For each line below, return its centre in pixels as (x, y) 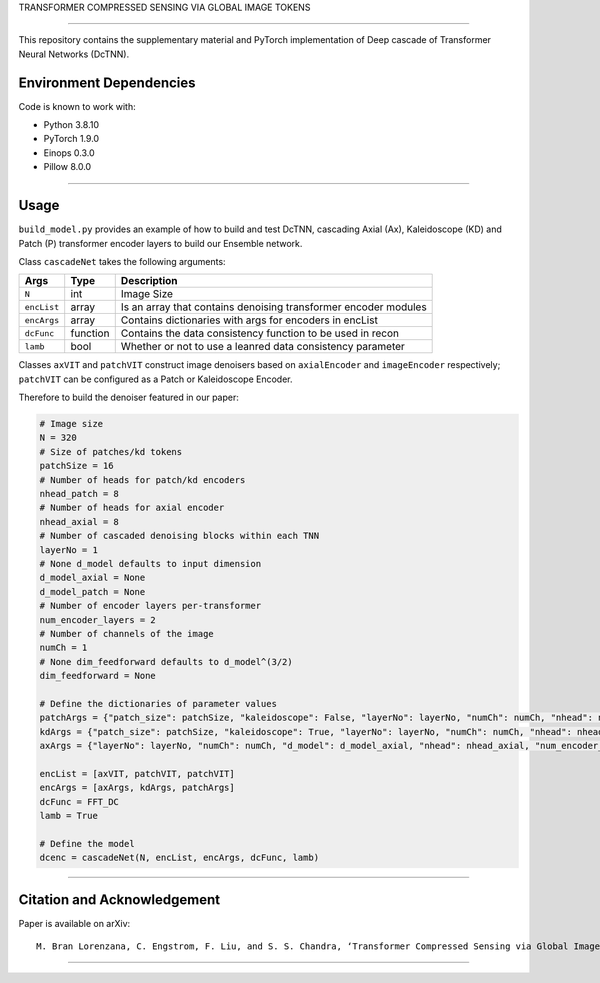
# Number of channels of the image (126, 633)
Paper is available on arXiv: (74, 923)
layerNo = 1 (69, 549)
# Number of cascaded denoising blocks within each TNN (179, 536)
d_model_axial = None (92, 578)
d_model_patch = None (92, 591)
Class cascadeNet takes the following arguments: (122, 261)
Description (149, 281)
